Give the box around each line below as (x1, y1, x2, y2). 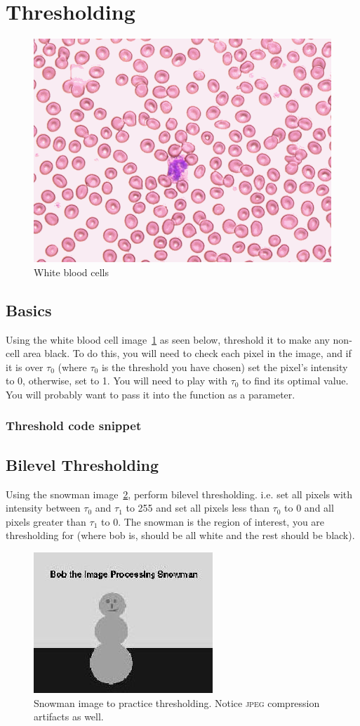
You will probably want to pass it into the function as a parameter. (6, 387, 295, 401)
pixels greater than (6, 514, 86, 529)
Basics (6, 299, 52, 320)
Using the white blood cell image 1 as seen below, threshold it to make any (6, 332, 330, 346)
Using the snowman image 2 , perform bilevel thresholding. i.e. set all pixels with (6, 486, 353, 501)
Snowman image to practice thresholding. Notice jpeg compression (34, 695, 320, 710)
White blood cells (34, 264, 109, 279)
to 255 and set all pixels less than (126, 500, 269, 515)
